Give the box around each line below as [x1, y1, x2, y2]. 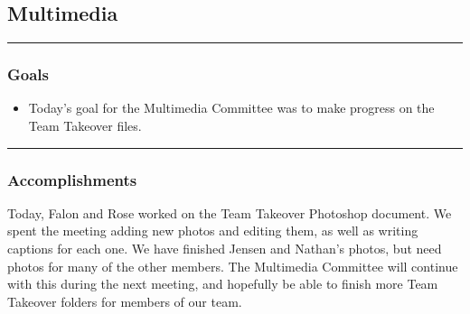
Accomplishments [7, 168, 137, 190]
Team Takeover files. [28, 116, 142, 135]
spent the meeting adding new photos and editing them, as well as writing [7, 221, 418, 240]
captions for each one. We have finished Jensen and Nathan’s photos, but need [7, 239, 442, 258]
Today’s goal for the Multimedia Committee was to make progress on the [28, 98, 435, 117]
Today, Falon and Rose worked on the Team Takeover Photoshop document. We [7, 203, 452, 222]
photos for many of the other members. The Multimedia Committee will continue [7, 256, 458, 275]
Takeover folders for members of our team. [7, 291, 242, 310]
